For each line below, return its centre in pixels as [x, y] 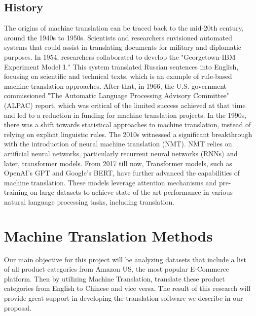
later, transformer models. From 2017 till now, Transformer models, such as [118, 163]
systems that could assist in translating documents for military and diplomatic [123, 47]
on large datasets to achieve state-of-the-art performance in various [131, 192]
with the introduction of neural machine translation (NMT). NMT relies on [118, 144]
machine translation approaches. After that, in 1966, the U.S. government [115, 86]
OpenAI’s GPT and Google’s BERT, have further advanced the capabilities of [122, 173]
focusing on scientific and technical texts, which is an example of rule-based [118, 76]
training [16, 192]
